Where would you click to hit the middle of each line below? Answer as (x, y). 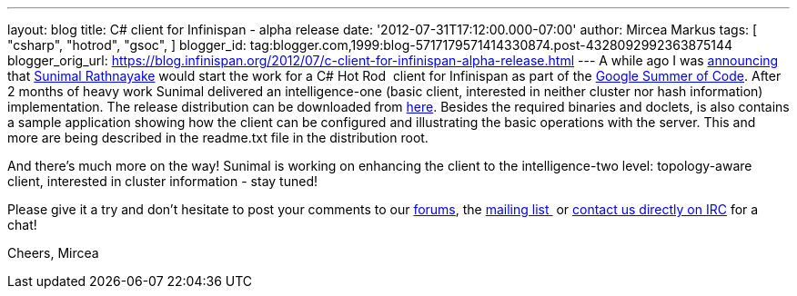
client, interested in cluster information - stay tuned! (162, 181)
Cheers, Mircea (53, 253)
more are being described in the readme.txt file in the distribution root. (218, 138)
